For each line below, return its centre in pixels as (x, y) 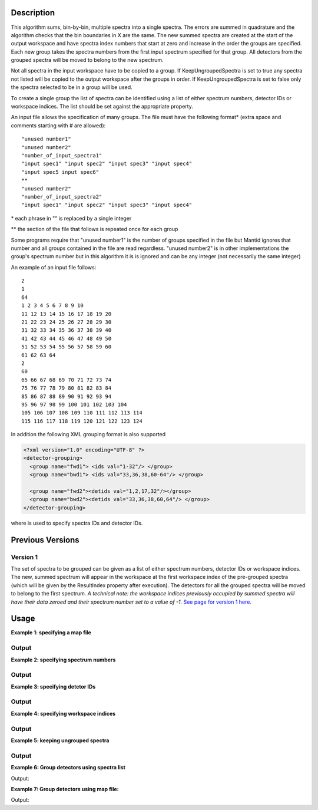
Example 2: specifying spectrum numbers (63, 660)
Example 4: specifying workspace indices (63, 713)
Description (33, 13)
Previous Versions (45, 540)
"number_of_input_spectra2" (62, 197)
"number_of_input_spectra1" (62, 155)
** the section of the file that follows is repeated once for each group (95, 229)
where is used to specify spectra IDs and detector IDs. (77, 523)
